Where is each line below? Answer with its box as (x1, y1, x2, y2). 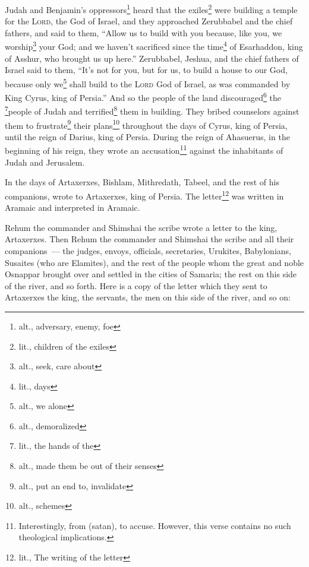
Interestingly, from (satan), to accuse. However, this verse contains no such (18, 519, 291, 531)
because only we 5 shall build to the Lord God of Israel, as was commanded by (5, 75, 291, 90)
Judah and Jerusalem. (5, 156, 85, 168)
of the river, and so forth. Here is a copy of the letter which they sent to (5, 279, 267, 292)
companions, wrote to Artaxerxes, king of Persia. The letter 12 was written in (5, 188, 284, 202)
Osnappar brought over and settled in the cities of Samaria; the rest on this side (5, 268, 297, 280)
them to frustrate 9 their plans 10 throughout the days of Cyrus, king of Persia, (5, 117, 288, 131)
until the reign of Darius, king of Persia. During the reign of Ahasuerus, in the (5, 130, 290, 142)
